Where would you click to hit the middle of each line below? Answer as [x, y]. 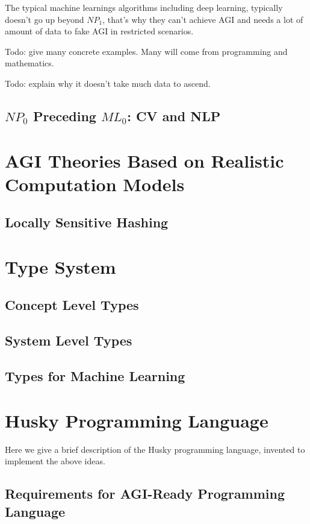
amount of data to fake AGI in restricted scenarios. [99, 31]
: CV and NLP [174, 115]
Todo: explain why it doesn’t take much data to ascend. [108, 83]
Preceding [64, 115]
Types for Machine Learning [95, 376]
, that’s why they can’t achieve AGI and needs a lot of [203, 19]
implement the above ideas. [55, 461]
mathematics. [29, 63]
